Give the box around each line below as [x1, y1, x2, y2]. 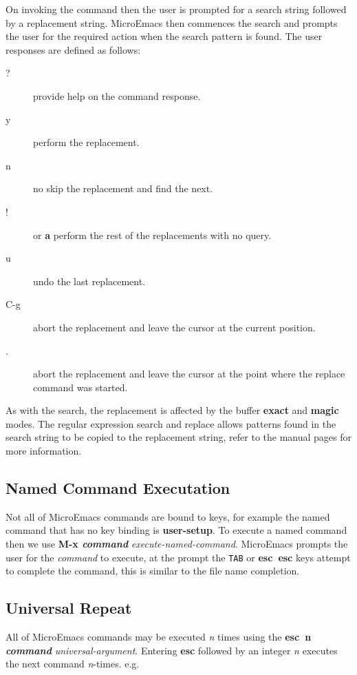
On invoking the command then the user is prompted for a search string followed [6, 2, 347, 16]
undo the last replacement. [33, 273, 146, 288]
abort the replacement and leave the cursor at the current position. [33, 320, 316, 334]
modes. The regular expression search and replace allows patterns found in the [6, 416, 336, 430]
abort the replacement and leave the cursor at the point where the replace [33, 366, 345, 381]
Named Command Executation [6, 477, 230, 499]
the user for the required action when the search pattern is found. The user [6, 29, 323, 43]
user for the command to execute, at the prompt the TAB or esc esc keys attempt [6, 550, 351, 564]
